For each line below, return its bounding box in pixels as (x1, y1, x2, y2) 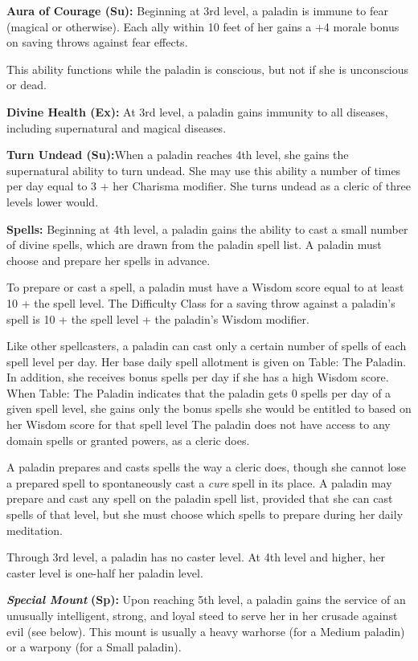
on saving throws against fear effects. (6, 34, 188, 51)
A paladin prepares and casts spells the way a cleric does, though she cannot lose (6, 459, 406, 475)
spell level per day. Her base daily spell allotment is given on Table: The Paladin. (6, 353, 407, 369)
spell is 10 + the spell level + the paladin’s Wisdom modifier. (6, 310, 309, 327)
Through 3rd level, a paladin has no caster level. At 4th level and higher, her (6, 549, 385, 565)
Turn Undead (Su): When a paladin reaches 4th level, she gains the (6, 146, 349, 163)
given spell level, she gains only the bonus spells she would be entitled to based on (6, 400, 412, 417)
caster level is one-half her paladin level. (6, 564, 203, 581)
